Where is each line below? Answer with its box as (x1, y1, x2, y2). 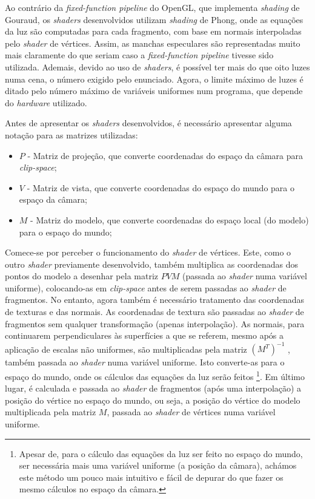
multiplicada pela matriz (5, 406, 96, 418)
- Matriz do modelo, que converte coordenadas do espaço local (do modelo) (30, 213, 309, 226)
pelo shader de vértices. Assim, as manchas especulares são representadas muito (5, 36, 300, 49)
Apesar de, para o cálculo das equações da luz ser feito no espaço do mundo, (19, 447, 303, 460)
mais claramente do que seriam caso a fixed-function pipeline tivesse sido (5, 49, 274, 61)
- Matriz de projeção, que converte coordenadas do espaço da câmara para (27, 149, 303, 161)
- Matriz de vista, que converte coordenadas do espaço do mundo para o (27, 181, 294, 194)
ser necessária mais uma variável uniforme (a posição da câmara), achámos (19, 459, 297, 472)
